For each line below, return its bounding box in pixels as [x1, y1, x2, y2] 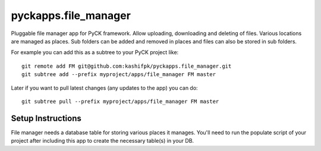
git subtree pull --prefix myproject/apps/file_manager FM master [21, 98, 219, 105]
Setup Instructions [11, 113, 81, 123]
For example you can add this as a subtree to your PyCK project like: [11, 49, 179, 56]
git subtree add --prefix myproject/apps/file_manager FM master [21, 71, 216, 78]
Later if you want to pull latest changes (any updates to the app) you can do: [11, 84, 199, 92]
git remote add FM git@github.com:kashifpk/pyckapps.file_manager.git [21, 62, 232, 70]
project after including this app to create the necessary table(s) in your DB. [11, 137, 194, 144]
